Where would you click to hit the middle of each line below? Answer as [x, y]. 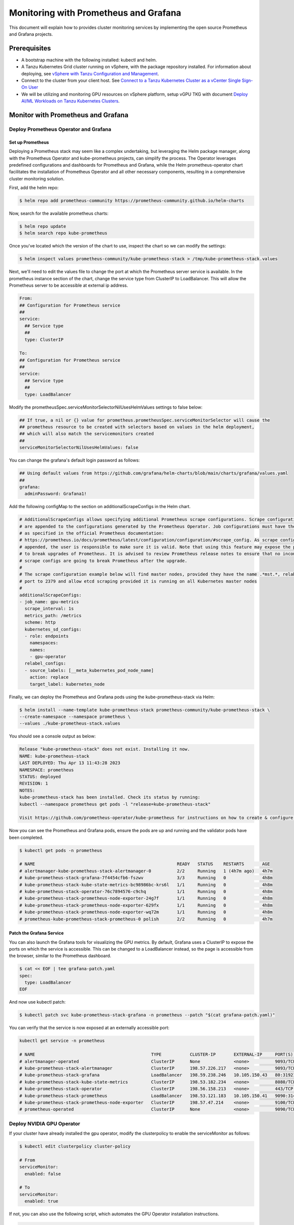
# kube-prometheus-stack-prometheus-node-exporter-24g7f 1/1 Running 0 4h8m [146, 898]
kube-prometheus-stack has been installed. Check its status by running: [110, 797]
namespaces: [44, 643]
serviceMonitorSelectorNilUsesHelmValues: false [79, 448]
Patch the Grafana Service [36, 933]
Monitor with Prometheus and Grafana [69, 115]
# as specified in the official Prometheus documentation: [92, 533]
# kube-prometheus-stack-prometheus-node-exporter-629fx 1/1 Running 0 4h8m [146, 905]
